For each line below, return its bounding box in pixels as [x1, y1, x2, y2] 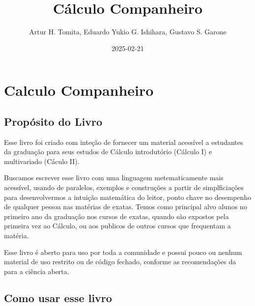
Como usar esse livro [4, 290, 112, 305]
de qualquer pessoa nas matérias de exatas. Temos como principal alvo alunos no [4, 201, 247, 212]
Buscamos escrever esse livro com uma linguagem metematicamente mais [4, 172, 224, 183]
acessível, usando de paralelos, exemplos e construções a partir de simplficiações [4, 182, 244, 193]
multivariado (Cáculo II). [4, 156, 80, 166]
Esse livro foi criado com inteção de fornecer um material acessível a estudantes [4, 137, 243, 147]
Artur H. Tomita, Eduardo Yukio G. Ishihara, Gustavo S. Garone [29, 27, 227, 37]
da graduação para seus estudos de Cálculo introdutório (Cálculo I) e [4, 146, 212, 157]
